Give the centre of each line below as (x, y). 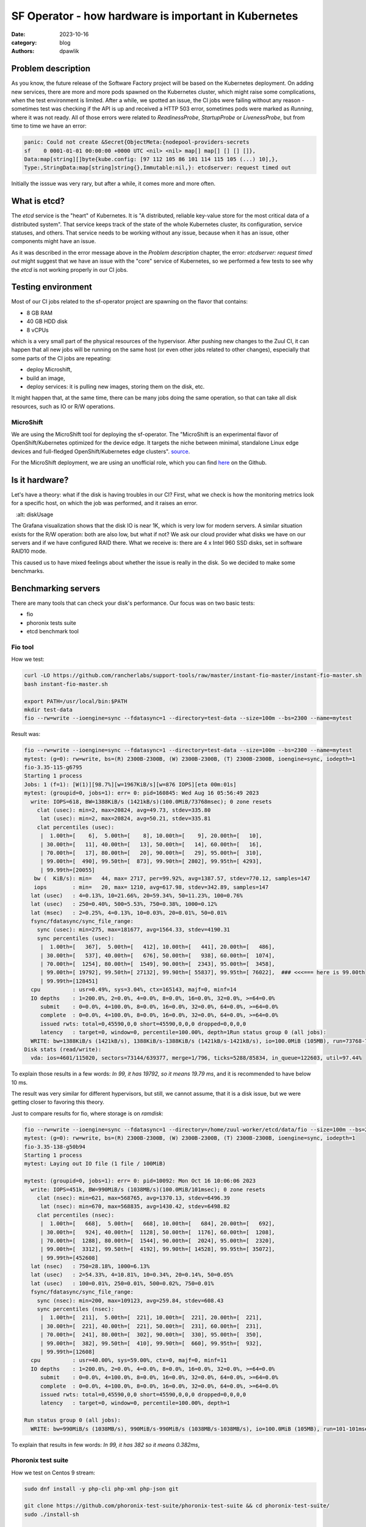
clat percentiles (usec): (76, 827)
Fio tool (23, 647)
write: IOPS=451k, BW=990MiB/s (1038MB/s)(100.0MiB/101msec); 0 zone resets (148, 1189)
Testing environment (52, 287)
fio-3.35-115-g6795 (53, 767)
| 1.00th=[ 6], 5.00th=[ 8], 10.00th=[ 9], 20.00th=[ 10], (151, 836)
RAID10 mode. (29, 551)
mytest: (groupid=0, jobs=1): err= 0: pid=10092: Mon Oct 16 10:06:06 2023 (140, 1181)
